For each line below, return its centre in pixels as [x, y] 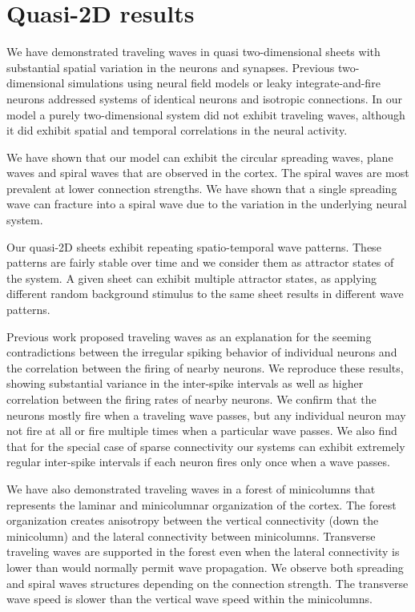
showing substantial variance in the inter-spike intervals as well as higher [185, 383]
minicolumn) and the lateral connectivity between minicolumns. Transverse [191, 535]
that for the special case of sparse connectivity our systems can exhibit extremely [206, 446]
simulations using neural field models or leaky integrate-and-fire [224, 83]
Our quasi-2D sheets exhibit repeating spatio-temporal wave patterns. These [194, 246]
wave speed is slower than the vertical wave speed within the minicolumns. [189, 599]
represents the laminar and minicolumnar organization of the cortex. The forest [201, 504]
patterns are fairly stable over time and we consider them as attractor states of [200, 262]
